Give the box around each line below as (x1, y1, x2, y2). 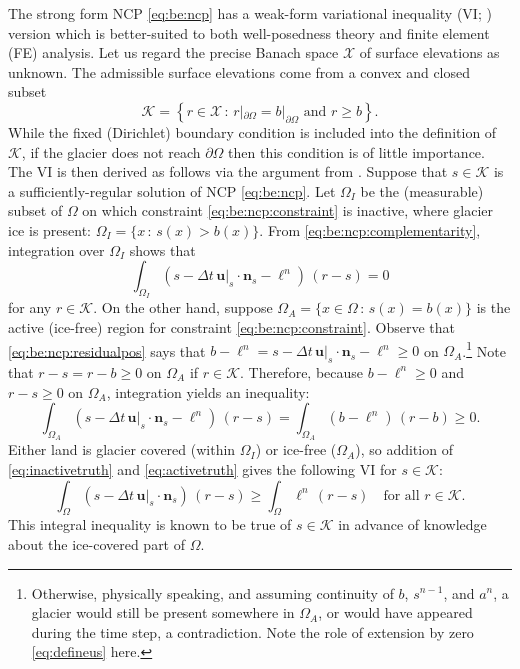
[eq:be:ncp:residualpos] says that (8, 340, 206, 361)
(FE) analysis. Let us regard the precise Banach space (8, 42, 339, 63)
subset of (8, 200, 63, 221)
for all (383, 488, 420, 503)
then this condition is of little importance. (228, 141, 485, 162)
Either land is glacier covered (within (8, 439, 236, 460)
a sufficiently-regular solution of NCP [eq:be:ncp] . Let (8, 180, 336, 201)
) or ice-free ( (255, 439, 337, 460)
